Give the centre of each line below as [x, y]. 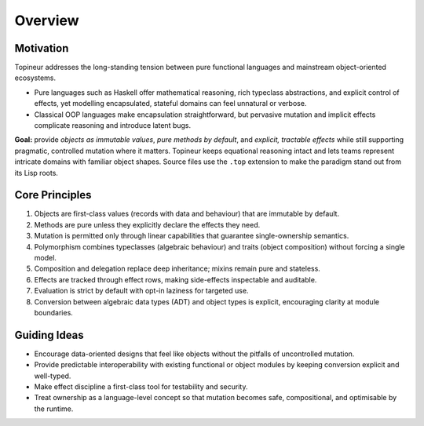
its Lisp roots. [37, 173]
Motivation [42, 48]
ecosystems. [35, 78]
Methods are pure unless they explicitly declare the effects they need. [147, 224]
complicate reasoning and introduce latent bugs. [113, 126]
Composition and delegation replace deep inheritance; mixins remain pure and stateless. [177, 269]
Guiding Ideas [49, 335]
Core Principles [53, 195]
